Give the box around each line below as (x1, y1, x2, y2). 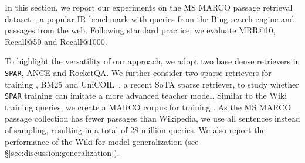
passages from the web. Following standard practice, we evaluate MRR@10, (5, 24, 276, 36)
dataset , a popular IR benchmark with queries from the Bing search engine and (5, 12, 294, 25)
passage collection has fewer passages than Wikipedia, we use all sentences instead (5, 112, 300, 124)
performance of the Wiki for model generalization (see (5, 135, 199, 147)
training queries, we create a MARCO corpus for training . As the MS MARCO (5, 100, 292, 113)
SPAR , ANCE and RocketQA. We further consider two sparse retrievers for (5, 66, 272, 78)
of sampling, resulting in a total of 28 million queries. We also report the (5, 124, 266, 136)
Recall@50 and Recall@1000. (5, 35, 107, 47)
